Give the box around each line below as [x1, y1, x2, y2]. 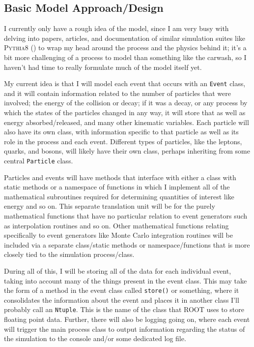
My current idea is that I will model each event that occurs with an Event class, [4, 78, 246, 89]
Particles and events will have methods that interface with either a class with [4, 172, 236, 182]
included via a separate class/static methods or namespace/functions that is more [4, 239, 250, 250]
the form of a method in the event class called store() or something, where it [4, 285, 239, 295]
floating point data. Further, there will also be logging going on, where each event [4, 314, 250, 324]
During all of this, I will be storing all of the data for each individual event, [4, 265, 231, 276]
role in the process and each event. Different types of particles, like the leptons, [4, 136, 242, 146]
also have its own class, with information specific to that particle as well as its [4, 126, 239, 137]
